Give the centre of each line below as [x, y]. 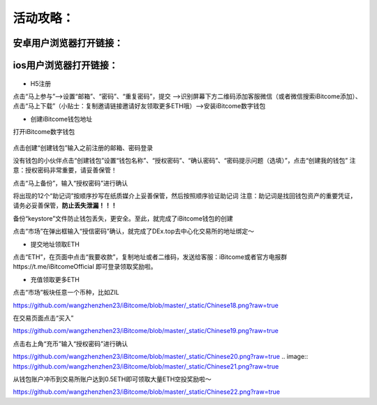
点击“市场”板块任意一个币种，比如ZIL [66, 293]
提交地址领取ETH [55, 244]
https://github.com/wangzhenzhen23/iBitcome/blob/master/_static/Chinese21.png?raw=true [146, 366]
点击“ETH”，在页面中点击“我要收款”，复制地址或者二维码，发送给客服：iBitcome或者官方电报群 [150, 257]
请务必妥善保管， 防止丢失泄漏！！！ [65, 205]
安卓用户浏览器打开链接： [68, 43]
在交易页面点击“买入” [43, 318]
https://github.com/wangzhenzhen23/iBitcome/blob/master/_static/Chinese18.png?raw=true [146, 305]
